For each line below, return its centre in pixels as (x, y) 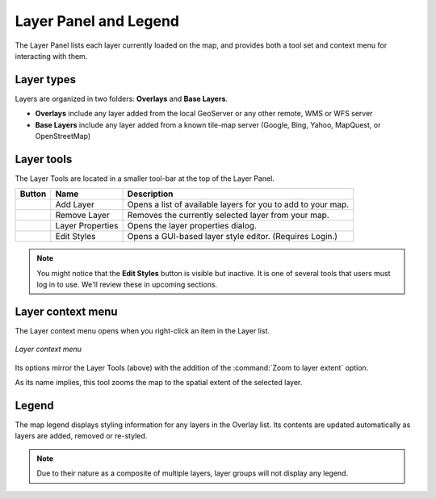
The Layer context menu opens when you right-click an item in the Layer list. (143, 331)
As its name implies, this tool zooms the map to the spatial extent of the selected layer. (159, 383)
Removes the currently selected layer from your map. (228, 216)
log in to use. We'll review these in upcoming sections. (127, 285)
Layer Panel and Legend (97, 21)
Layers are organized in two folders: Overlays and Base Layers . (122, 99)
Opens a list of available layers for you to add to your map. (238, 204)
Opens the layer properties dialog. (192, 226)
